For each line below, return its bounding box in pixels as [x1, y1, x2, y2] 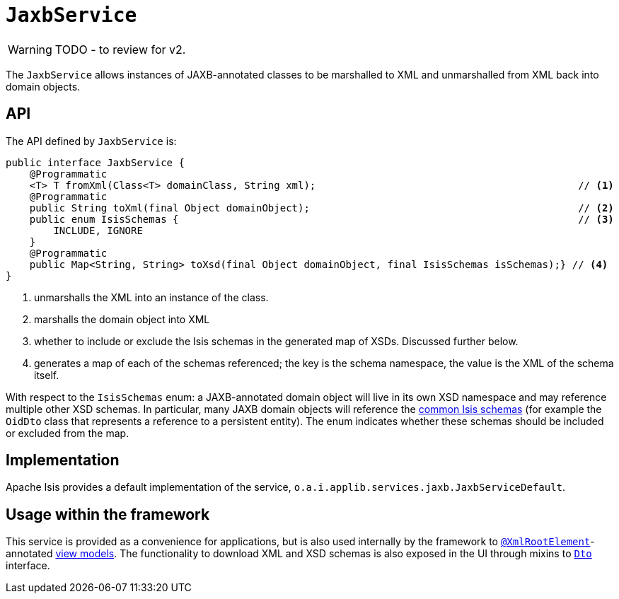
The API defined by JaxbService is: [6, 134, 177, 147]
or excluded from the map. [6, 426, 129, 439]
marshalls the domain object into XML [34, 313, 210, 325]
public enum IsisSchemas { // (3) [29, 213, 614, 225]
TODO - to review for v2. [54, 42, 186, 57]
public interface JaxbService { [6, 156, 185, 168]
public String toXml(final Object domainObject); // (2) [29, 202, 614, 214]
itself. [34, 368, 59, 381]
